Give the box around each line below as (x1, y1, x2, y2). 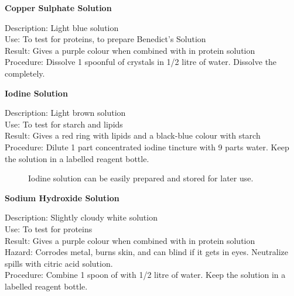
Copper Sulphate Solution (5, 2, 112, 13)
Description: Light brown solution (5, 106, 126, 119)
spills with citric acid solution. (5, 257, 113, 269)
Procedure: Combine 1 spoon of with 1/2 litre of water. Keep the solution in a (5, 269, 286, 281)
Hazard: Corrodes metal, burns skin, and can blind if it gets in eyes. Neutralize (5, 246, 288, 258)
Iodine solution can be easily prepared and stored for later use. (28, 172, 254, 184)
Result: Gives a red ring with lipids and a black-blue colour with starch (5, 129, 261, 142)
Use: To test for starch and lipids (5, 118, 123, 130)
